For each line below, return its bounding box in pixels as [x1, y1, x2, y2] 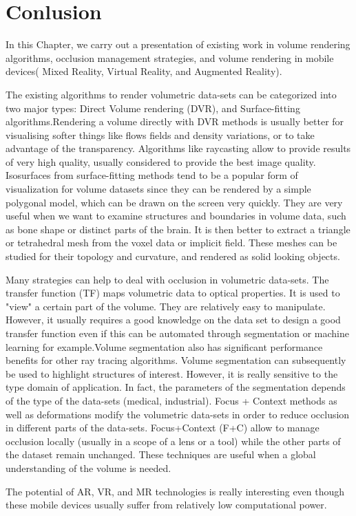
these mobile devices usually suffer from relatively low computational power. [6, 497, 327, 512]
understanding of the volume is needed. [6, 460, 171, 475]
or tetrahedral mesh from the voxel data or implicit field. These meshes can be [6, 235, 337, 250]
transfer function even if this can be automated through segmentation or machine [6, 326, 349, 340]
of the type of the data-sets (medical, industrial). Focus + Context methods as [6, 393, 337, 407]
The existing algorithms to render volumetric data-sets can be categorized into [6, 87, 337, 101]
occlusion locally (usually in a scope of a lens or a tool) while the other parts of [6, 433, 341, 448]
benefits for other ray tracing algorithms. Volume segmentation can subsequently [6, 353, 346, 367]
